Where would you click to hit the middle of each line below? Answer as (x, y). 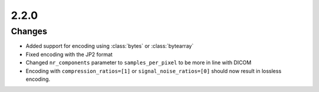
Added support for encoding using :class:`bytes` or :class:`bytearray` (110, 46)
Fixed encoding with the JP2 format (69, 54)
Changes (29, 31)
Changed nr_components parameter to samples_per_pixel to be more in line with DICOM (139, 63)
